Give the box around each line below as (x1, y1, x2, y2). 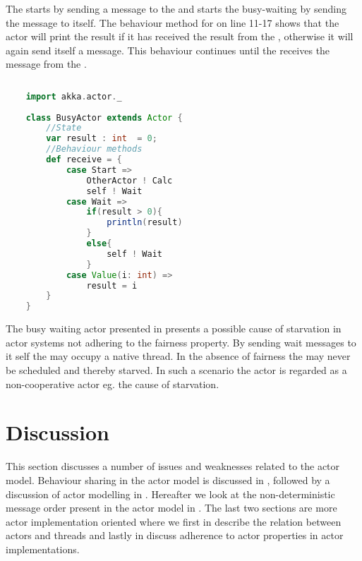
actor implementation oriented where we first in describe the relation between (6, 514, 342, 529)
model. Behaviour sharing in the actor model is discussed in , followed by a (6, 472, 330, 487)
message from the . (6, 56, 87, 71)
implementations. (6, 541, 80, 556)
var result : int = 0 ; (46, 133, 157, 144)
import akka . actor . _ (25, 91, 122, 102)
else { (86, 239, 112, 249)
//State (46, 123, 82, 133)
